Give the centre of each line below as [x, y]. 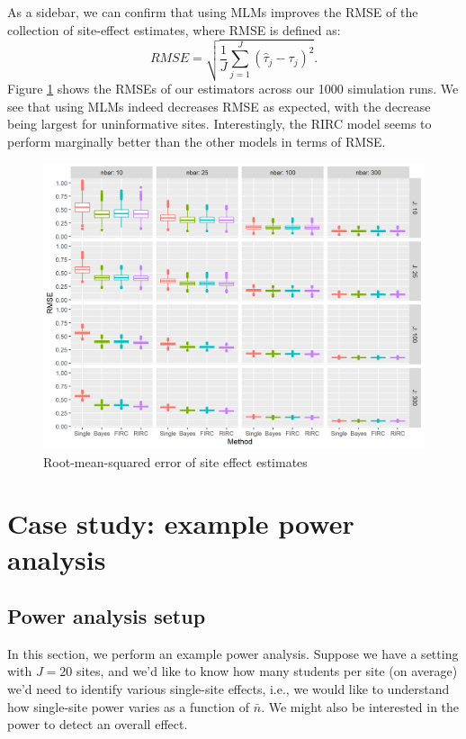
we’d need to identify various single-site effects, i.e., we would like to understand [229, 689]
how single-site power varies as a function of [129, 706]
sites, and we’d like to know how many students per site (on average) [267, 671]
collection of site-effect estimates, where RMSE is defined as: [174, 29]
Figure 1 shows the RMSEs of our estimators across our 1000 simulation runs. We [233, 88]
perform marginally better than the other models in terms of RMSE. [197, 141]
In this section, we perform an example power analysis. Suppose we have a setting [233, 653]
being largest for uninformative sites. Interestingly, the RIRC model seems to [220, 124]
